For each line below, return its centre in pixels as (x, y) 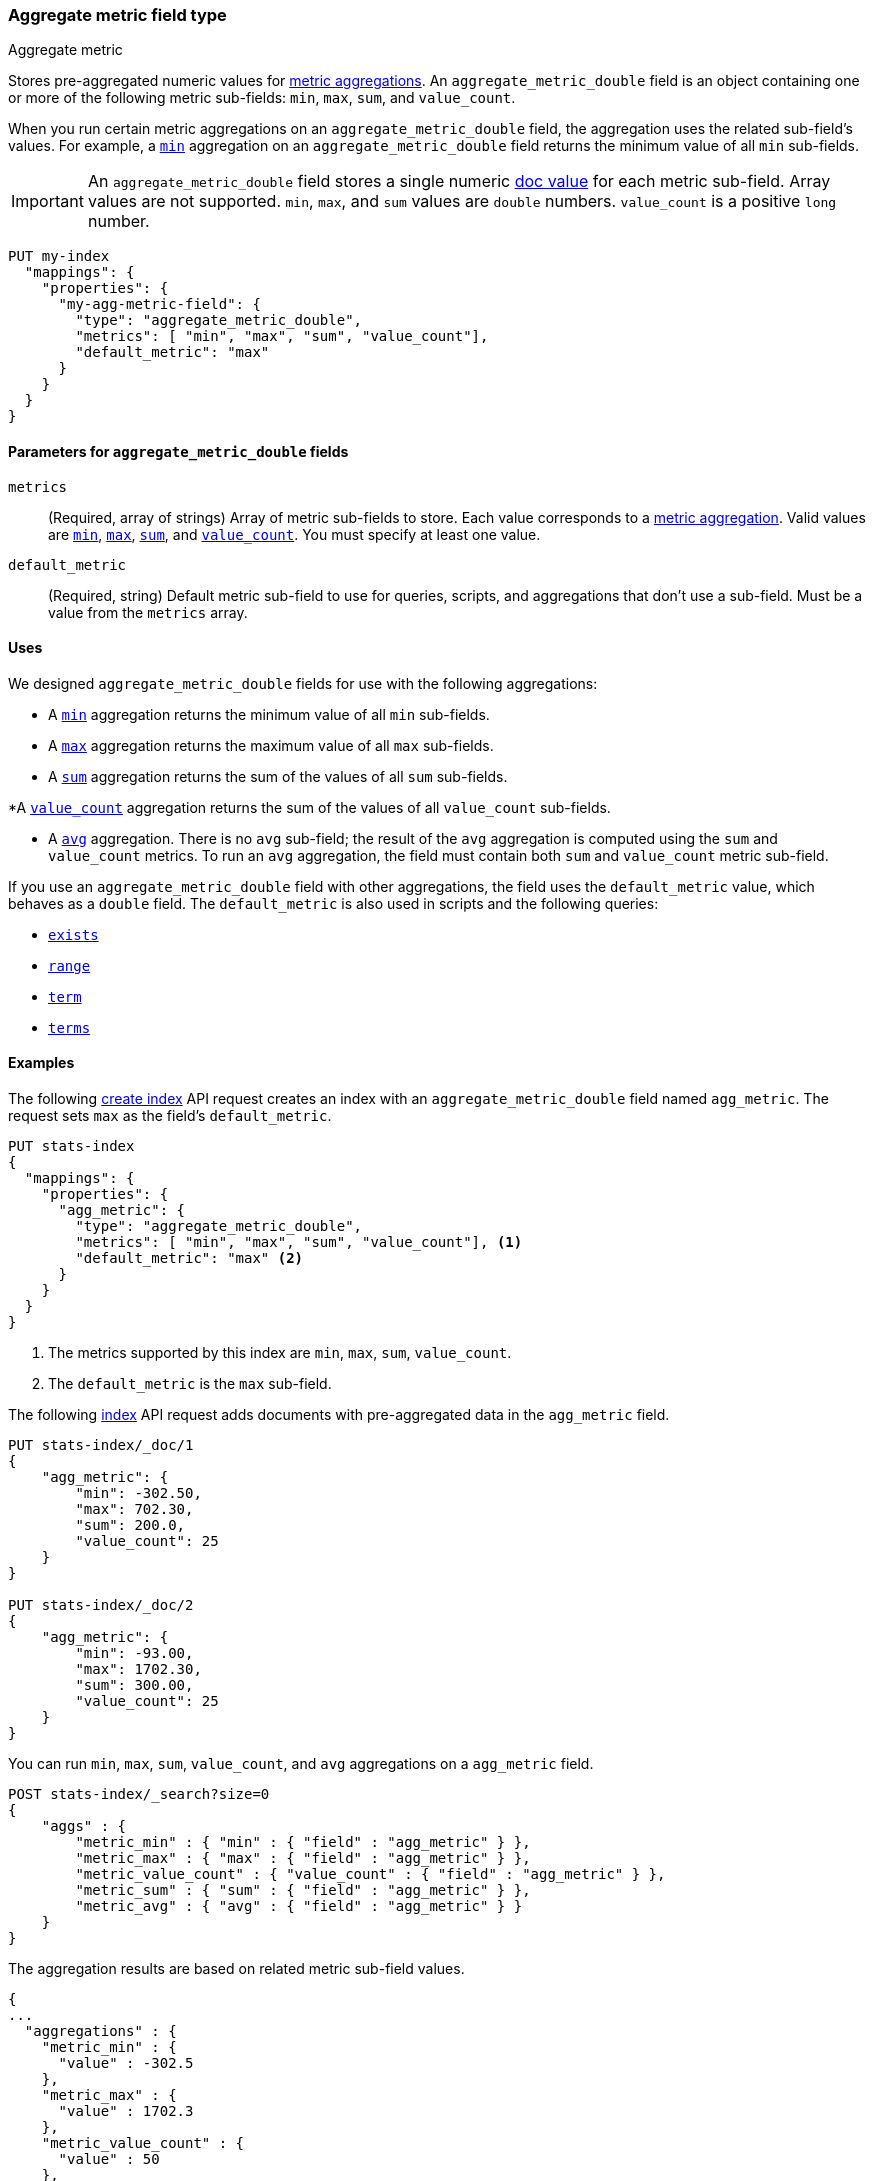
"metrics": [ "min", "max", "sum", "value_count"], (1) (299, 1242)
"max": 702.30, (134, 1509)
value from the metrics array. (148, 612)
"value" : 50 (109, 2159)
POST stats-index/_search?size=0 (139, 1794)
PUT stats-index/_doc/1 (101, 1445)
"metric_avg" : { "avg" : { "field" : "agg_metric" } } (299, 1906)
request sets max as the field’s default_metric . (170, 1116)
